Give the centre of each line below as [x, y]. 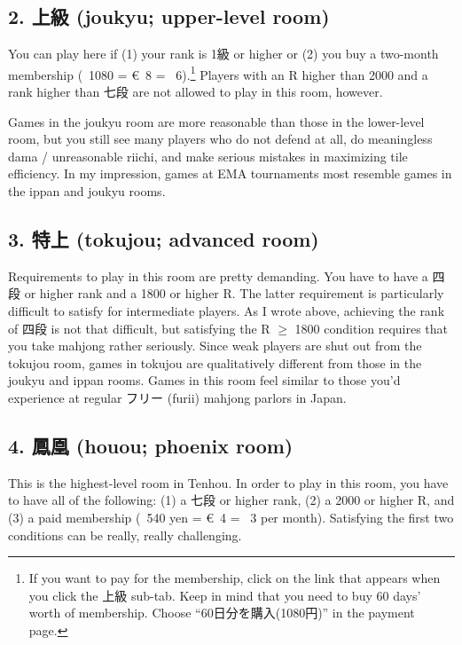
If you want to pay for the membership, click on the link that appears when [235, 578]
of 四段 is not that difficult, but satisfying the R [139, 328]
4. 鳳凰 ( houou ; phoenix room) [151, 445]
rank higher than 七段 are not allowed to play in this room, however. [196, 92]
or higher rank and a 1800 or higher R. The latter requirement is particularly [234, 293]
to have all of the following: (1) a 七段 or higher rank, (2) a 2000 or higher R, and [231, 500]
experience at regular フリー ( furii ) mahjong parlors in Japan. [177, 397]
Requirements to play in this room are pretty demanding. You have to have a [218, 275]
